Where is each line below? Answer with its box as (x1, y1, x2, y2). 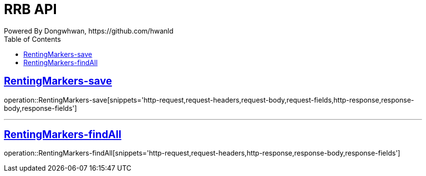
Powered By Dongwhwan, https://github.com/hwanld (4, 26, 174, 35)
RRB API (4, 1, 57, 18)
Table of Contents (4, 35, 61, 43)
